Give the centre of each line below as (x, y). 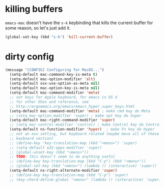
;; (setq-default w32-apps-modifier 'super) (56, 148)
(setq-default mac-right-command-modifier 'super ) (62, 120)
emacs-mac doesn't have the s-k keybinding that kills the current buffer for (79, 23)
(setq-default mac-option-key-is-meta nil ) (55, 88)
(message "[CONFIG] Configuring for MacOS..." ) (55, 70)
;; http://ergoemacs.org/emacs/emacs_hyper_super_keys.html (72, 106)
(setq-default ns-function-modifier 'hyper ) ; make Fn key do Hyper (82, 129)
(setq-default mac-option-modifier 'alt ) (53, 79)
